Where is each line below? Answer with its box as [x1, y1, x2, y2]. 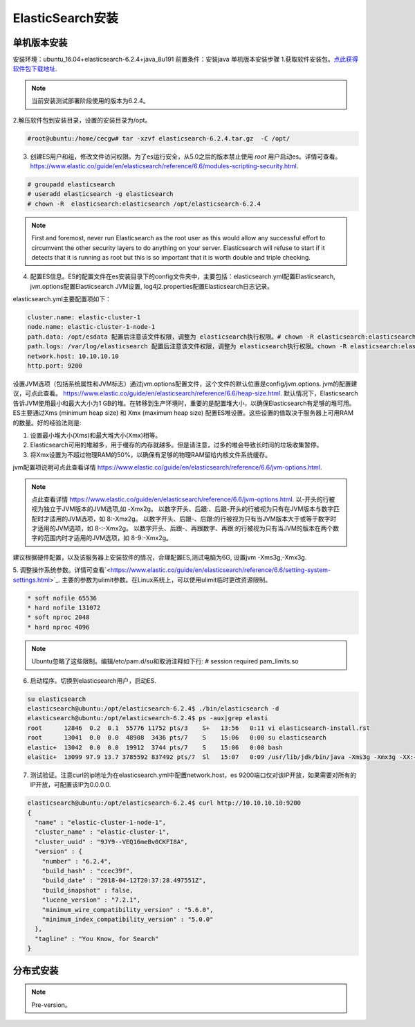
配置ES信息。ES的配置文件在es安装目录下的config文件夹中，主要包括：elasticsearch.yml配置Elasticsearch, [30, 272, 335, 280]
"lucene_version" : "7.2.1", [41, 896, 141, 904]
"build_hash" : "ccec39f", [41, 866, 134, 875]
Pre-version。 [31, 1001, 72, 1009]
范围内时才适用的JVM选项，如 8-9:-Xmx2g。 [43, 534, 173, 542]
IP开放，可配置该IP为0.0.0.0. [30, 780, 111, 789]
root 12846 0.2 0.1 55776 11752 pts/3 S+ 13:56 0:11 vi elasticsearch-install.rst [27, 724, 370, 732]
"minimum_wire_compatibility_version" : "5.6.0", [41, 906, 214, 913]
